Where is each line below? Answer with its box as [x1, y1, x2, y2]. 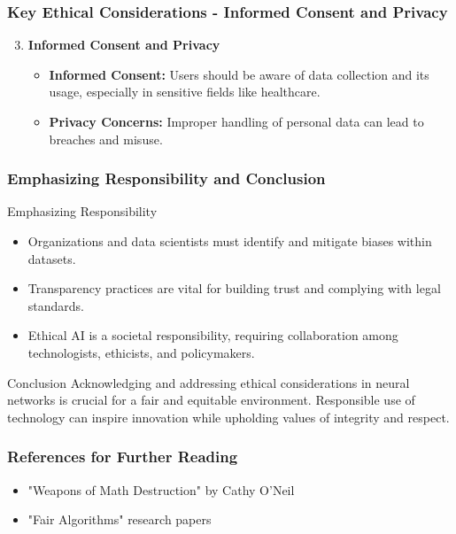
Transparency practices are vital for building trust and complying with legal [27, 279, 441, 298]
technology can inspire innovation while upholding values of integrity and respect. [7, 407, 450, 426]
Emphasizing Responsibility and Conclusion [7, 167, 326, 190]
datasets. [27, 249, 76, 267]
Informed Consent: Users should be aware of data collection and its [49, 65, 429, 83]
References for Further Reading [7, 445, 238, 468]
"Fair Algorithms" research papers [27, 510, 212, 529]
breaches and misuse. [49, 129, 163, 148]
